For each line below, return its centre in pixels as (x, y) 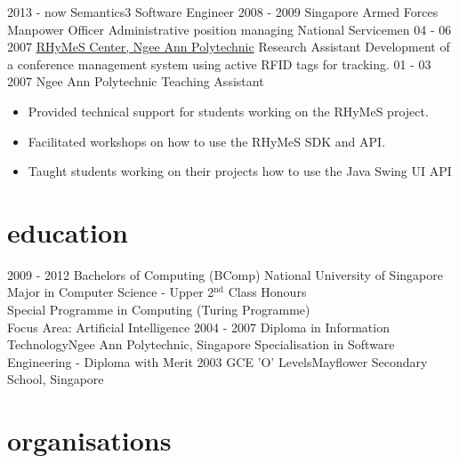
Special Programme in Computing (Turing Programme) (159, 310)
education (68, 231)
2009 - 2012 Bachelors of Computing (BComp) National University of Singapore (225, 274)
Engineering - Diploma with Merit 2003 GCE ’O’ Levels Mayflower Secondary (217, 361)
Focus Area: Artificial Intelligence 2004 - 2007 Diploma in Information (198, 327)
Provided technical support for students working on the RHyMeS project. (228, 111)
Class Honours (267, 292)
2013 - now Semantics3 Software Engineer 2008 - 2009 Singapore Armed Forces (223, 12)
